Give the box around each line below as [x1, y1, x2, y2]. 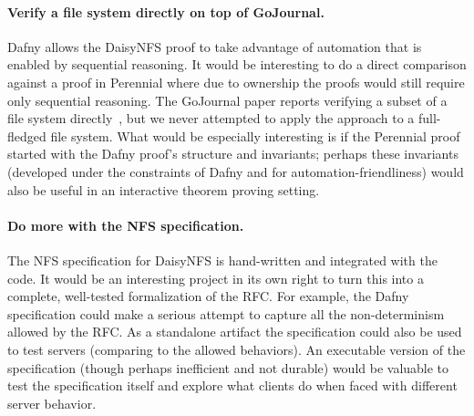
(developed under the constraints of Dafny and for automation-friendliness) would [7, 161, 464, 181]
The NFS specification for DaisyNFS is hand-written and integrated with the [7, 250, 438, 269]
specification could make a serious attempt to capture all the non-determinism [7, 304, 445, 323]
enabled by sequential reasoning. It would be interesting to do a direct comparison [7, 55, 467, 74]
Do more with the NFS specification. [7, 215, 244, 234]
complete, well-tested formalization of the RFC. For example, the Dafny [7, 286, 409, 306]
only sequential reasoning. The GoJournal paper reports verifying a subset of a [7, 90, 448, 109]
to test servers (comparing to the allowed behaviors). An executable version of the [7, 339, 466, 359]
